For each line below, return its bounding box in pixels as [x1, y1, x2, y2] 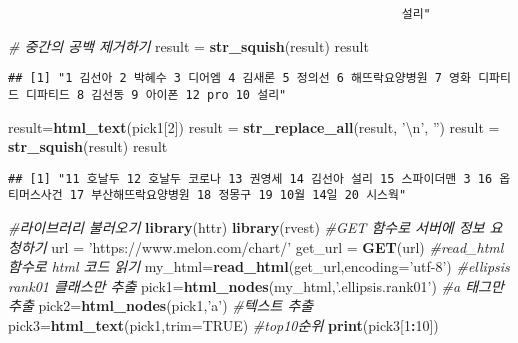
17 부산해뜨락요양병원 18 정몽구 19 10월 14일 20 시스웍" [69, 188, 407, 203]
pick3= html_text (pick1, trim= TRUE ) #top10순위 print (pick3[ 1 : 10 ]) [8, 315, 439, 336]
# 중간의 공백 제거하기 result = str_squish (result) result [8, 35, 369, 56]
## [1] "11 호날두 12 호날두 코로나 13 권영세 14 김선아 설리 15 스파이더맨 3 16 [8, 171, 493, 186]
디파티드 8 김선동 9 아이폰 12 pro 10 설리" [26, 87, 287, 102]
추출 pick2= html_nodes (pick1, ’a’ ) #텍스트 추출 [8, 295, 314, 316]
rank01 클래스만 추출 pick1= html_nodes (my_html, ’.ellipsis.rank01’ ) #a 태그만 [8, 275, 504, 296]
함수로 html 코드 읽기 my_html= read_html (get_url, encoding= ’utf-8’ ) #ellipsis [8, 256, 510, 277]
